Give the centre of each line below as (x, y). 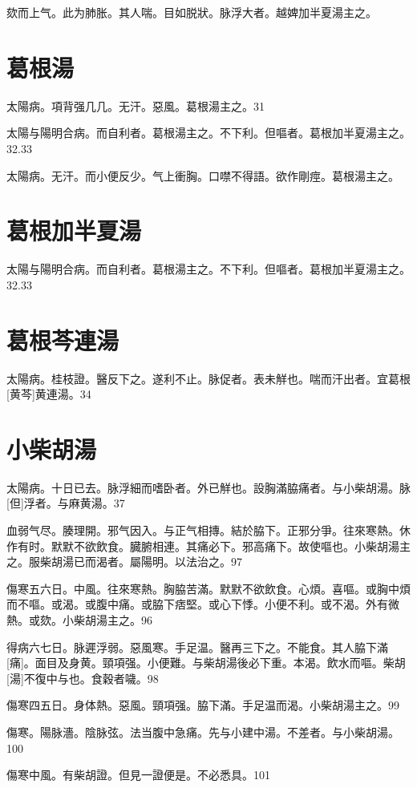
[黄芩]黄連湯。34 (49, 394)
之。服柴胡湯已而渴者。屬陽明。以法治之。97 (124, 562)
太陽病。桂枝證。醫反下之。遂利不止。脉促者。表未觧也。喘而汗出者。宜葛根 (208, 378)
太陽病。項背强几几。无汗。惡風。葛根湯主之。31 (136, 105)
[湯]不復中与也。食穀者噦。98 (83, 678)
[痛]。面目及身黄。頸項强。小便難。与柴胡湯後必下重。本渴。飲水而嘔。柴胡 (206, 663)
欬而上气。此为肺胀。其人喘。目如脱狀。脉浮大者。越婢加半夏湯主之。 (192, 12)
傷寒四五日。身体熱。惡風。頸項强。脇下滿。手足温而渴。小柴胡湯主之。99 (203, 705)
